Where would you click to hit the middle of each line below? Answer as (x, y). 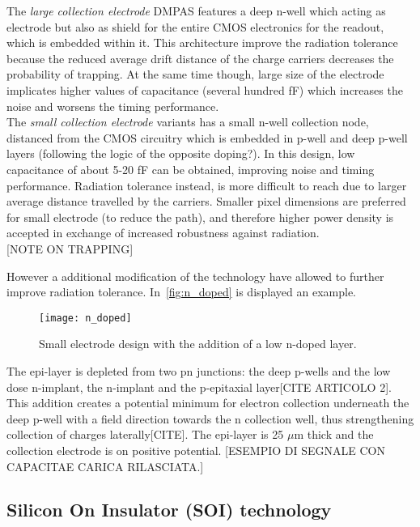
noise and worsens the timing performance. (113, 106)
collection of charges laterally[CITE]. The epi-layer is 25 (145, 434)
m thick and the (334, 434)
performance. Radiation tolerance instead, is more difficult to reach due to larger (207, 185)
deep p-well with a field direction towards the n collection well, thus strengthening (210, 418)
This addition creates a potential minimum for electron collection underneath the (208, 403)
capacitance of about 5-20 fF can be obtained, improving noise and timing (191, 169)
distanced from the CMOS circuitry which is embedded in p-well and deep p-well (207, 137)
